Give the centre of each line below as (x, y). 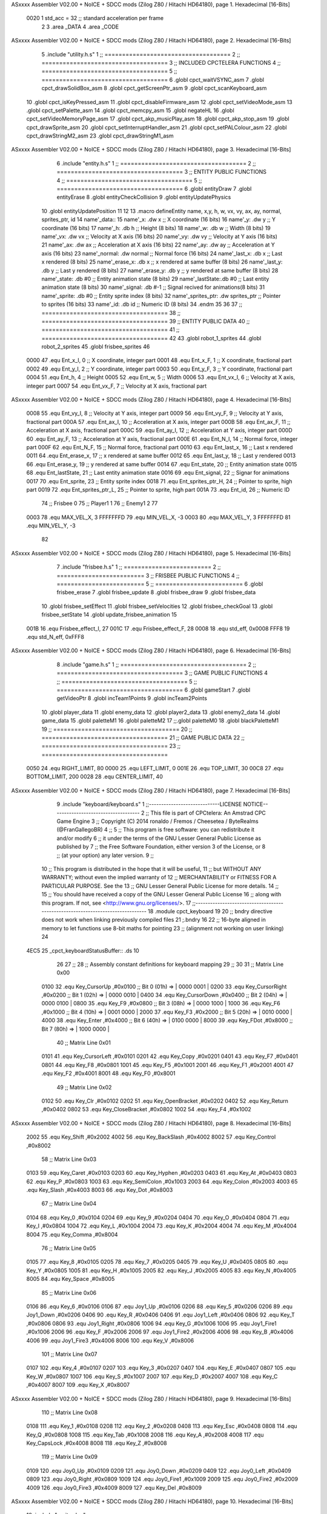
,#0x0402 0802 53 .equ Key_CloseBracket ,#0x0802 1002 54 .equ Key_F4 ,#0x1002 (146, 1109)
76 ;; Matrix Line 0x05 (69, 1248)
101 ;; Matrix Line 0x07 (69, 1354)
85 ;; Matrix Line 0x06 (69, 1292)
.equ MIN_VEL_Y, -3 (51, 526)
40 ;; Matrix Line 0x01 (84, 1043)
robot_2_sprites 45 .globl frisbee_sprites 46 (96, 347)
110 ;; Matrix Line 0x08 (70, 1412)
